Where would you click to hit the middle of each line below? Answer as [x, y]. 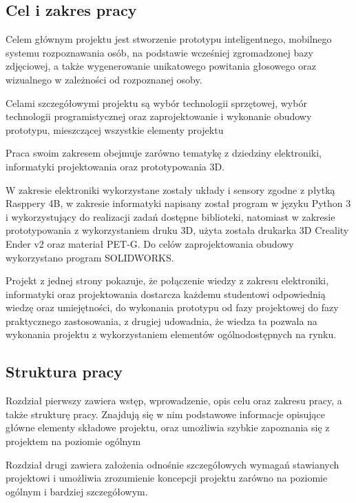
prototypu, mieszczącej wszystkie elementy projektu [115, 129]
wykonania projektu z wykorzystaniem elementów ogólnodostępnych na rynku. [171, 334]
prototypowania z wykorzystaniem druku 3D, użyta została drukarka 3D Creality [177, 230]
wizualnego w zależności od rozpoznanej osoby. [104, 79]
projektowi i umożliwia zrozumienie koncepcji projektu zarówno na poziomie [167, 478]
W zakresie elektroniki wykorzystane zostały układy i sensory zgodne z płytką [170, 189]
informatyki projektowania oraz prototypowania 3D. [115, 166]
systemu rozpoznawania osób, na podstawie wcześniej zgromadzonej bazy [159, 52]
